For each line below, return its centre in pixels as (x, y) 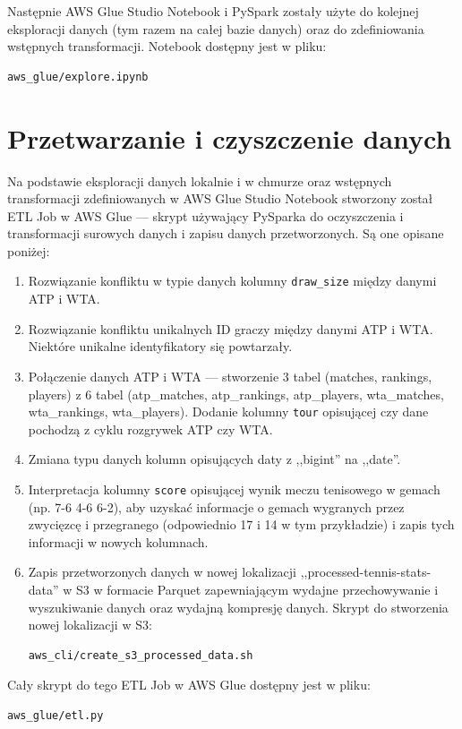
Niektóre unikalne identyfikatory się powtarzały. (160, 346)
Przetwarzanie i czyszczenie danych (230, 137)
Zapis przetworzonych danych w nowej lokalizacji (162, 572)
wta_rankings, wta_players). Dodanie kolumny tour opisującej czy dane (228, 412)
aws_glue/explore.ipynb (78, 77)
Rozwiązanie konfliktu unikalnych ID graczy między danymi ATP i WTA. (231, 328)
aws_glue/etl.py (56, 715)
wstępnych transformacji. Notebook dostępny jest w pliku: (167, 46)
